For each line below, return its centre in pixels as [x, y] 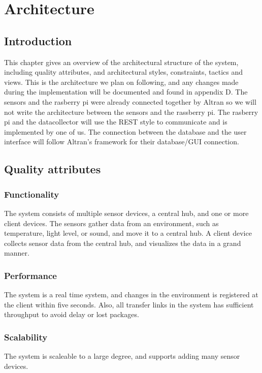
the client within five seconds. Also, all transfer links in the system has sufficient [129, 304]
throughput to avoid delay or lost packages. [72, 314]
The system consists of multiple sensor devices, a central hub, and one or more [126, 213]
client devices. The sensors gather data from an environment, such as [111, 223]
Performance [30, 275]
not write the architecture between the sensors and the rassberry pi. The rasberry [131, 112]
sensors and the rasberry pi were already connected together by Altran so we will [130, 101]
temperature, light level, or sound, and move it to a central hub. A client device [128, 233]
